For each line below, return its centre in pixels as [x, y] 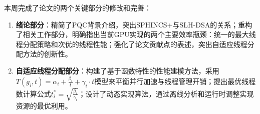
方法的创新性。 [47, 54]
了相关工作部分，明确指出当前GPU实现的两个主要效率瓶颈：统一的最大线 [136, 34]
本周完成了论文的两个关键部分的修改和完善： [78, 7]
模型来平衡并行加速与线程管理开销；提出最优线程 [175, 81]
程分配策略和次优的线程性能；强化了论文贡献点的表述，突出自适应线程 [132, 44]
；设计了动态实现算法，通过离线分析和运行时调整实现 [166, 93]
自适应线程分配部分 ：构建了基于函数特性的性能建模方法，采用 [117, 70]
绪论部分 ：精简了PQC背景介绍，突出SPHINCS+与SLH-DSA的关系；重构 [134, 24]
